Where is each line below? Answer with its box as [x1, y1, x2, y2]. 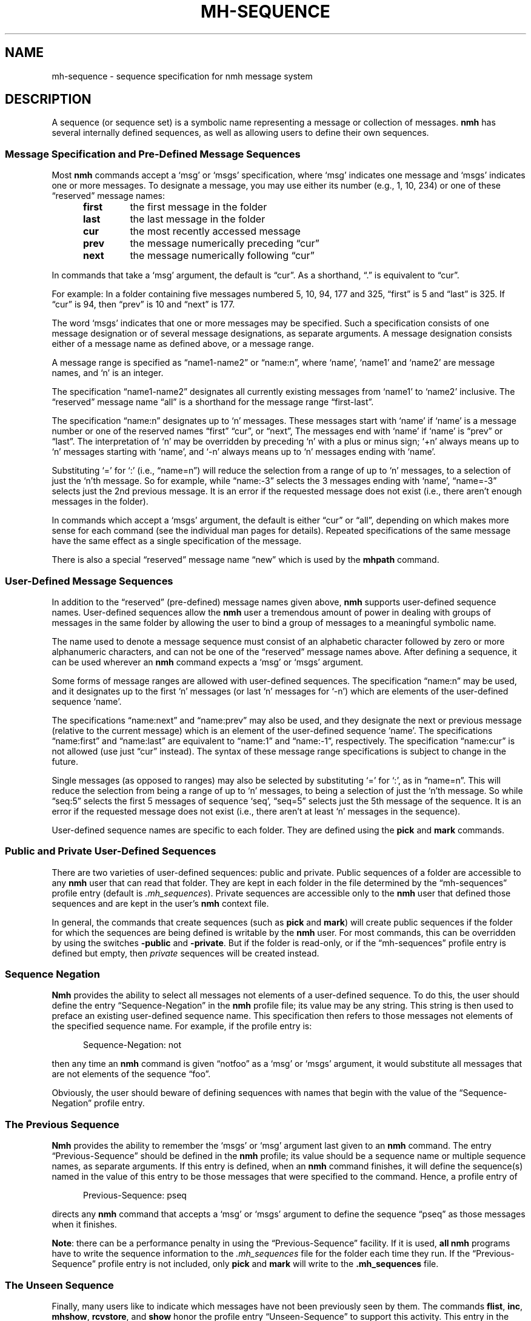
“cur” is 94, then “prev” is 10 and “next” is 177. [52, 299, 235, 310]
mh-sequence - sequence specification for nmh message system [52, 70, 313, 81]
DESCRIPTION [5, 92, 92, 107]
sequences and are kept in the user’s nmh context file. [52, 898, 269, 909]
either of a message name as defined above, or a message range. [52, 338, 314, 349]
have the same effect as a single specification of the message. [52, 536, 301, 546]
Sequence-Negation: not [83, 1040, 182, 1050]
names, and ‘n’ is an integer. [52, 368, 164, 378]
